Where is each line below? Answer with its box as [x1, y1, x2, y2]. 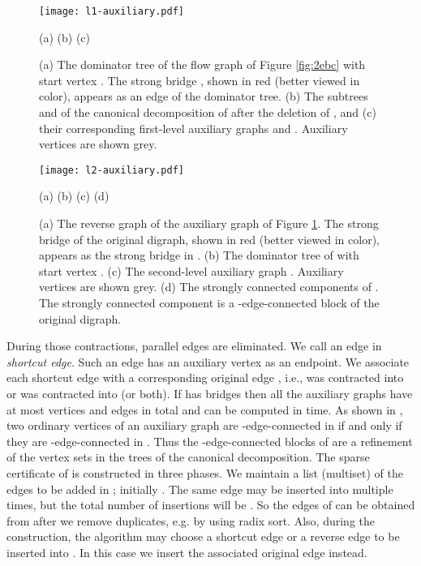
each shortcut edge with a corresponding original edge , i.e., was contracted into [6, 369, 404, 386]
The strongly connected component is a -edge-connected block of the [39, 294, 380, 311]
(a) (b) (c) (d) [39, 187, 110, 204]
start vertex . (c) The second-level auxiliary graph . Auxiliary [39, 262, 344, 279]
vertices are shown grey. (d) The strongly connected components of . [39, 278, 379, 295]
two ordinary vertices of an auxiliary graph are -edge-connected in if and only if [6, 417, 402, 434]
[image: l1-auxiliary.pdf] [39, 6, 184, 17]
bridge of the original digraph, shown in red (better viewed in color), [39, 230, 380, 247]
